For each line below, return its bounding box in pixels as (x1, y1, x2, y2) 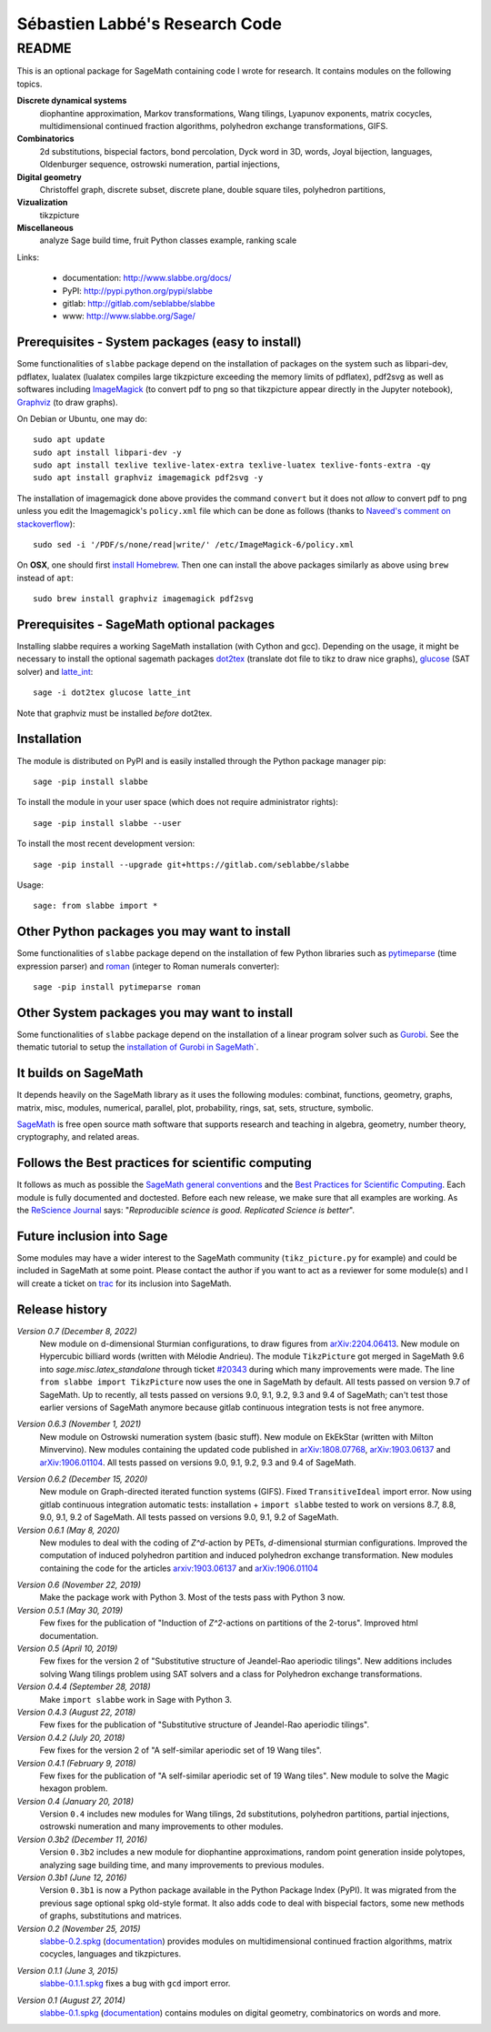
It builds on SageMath (16, 1065, 144, 1081)
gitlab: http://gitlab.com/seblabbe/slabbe (62, 298, 215, 309)
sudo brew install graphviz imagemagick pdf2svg (33, 594, 254, 604)
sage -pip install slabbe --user (33, 818, 182, 828)
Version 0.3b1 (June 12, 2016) (16, 1872, 127, 1883)
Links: (16, 251, 40, 263)
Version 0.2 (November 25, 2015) (16, 1923, 141, 1934)
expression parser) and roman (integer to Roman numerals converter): (16, 961, 280, 971)
